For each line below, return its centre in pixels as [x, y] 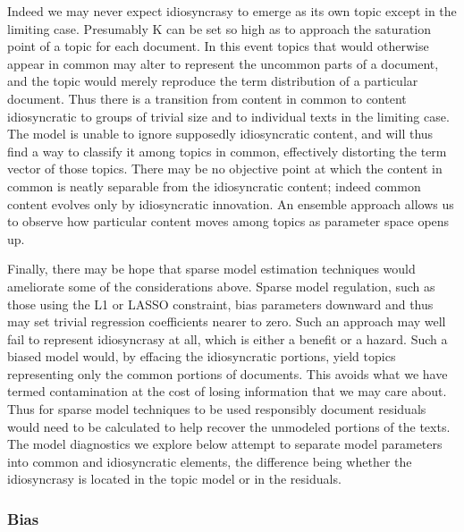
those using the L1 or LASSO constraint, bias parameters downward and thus [220, 304]
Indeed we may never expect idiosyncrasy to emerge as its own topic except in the [232, 11]
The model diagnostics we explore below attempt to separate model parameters [225, 444]
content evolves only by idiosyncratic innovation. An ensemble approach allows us [231, 203]
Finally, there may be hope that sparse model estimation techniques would [211, 269]
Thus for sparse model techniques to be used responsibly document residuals [217, 409]
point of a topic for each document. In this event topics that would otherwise [218, 46]
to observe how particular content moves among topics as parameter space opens [228, 221]
